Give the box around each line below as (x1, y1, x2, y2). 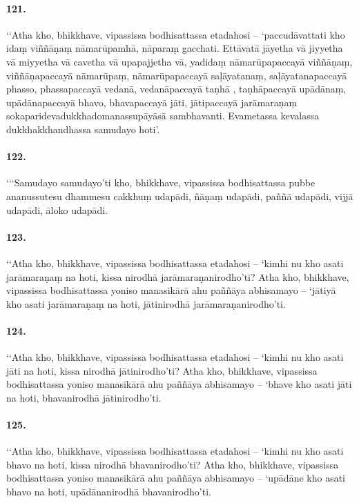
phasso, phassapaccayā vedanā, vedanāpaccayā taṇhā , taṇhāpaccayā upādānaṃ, (6, 81, 347, 96)
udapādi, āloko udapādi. (6, 202, 108, 217)
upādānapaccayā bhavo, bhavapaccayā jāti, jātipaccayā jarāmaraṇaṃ (6, 95, 298, 109)
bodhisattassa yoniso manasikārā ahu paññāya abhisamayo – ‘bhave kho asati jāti (6, 377, 352, 391)
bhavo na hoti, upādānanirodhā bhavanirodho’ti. (6, 484, 211, 499)
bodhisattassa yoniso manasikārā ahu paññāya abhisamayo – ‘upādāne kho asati (6, 471, 346, 485)
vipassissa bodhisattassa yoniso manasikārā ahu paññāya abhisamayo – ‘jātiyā (6, 283, 336, 297)
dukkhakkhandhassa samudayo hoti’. (6, 121, 160, 136)
